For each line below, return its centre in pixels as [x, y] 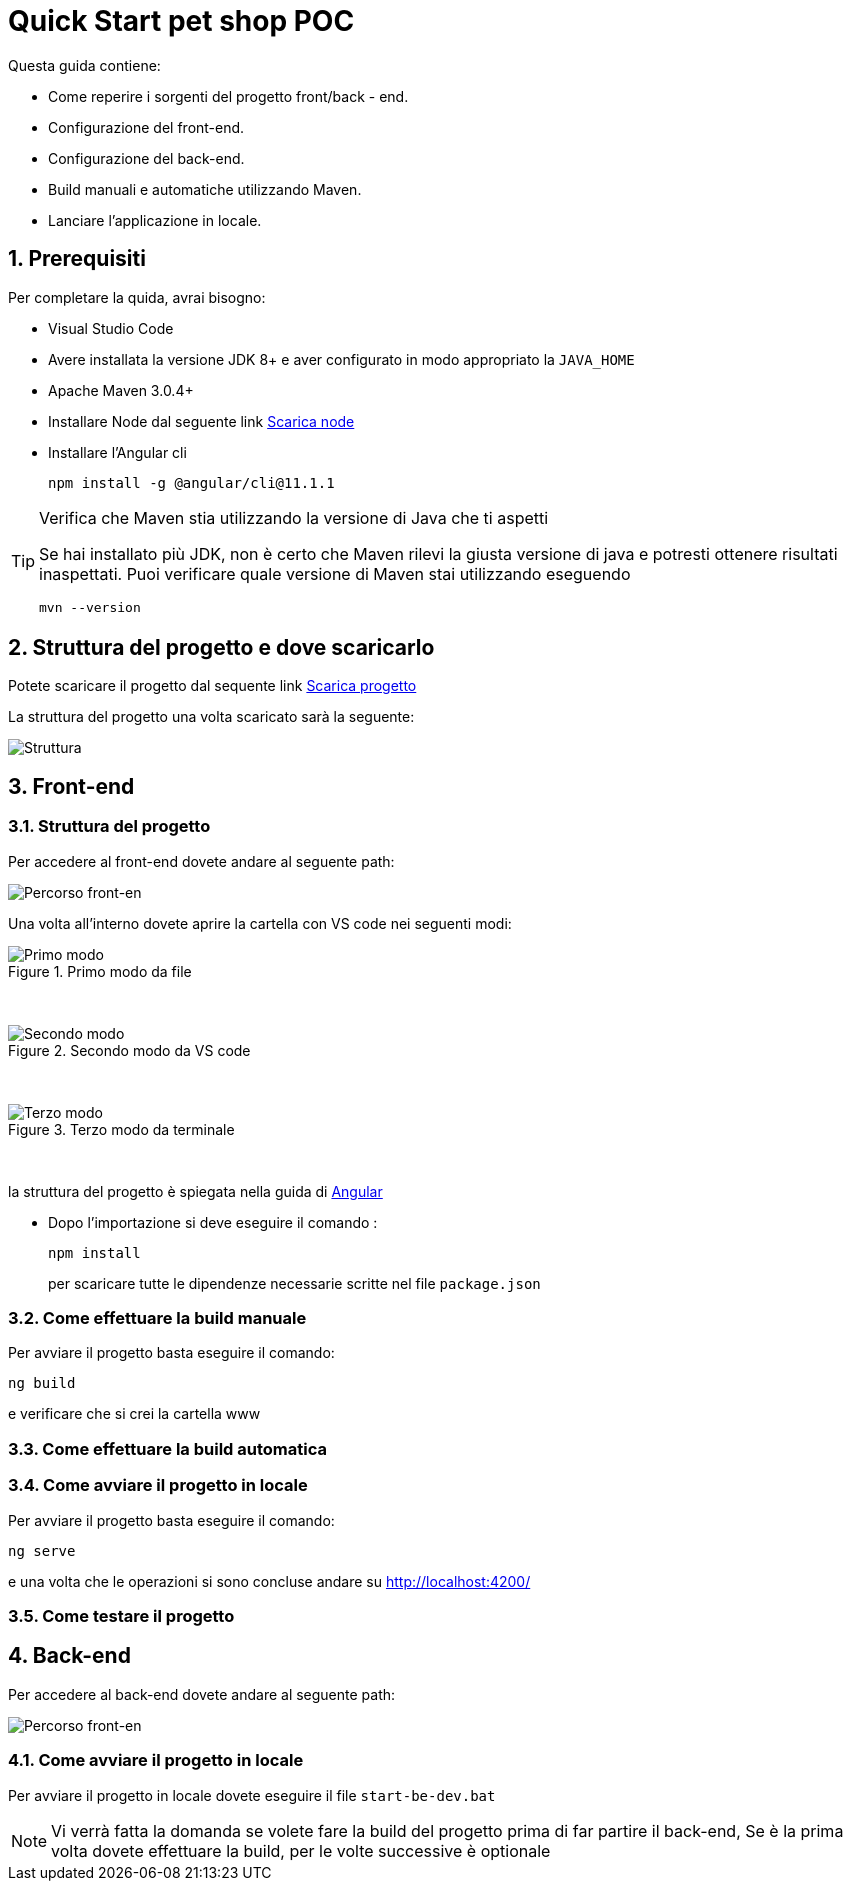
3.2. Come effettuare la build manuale [157, 1318]
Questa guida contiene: [84, 65]
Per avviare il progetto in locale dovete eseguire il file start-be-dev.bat [252, 1795]
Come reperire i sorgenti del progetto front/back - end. [228, 96]
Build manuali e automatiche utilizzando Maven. [205, 189]
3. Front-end [71, 786]
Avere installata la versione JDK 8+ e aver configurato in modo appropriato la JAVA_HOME [341, 359]
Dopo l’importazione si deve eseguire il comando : [213, 1222]
